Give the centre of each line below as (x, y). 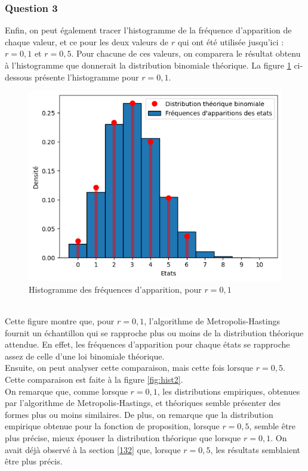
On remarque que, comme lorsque (66, 391)
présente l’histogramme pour (87, 77)
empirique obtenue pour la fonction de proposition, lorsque (112, 426)
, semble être (272, 426)
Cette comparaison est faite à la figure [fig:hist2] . (94, 379)
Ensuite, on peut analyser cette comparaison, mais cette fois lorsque (129, 368)
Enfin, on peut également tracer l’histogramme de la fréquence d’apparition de (148, 30)
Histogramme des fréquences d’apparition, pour (115, 289)
